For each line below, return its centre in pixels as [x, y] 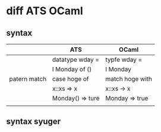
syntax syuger [34, 122]
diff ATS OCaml [45, 11]
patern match [28, 79]
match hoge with [129, 79]
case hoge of [71, 79]
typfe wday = [124, 59]
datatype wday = [76, 59]
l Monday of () [72, 69]
